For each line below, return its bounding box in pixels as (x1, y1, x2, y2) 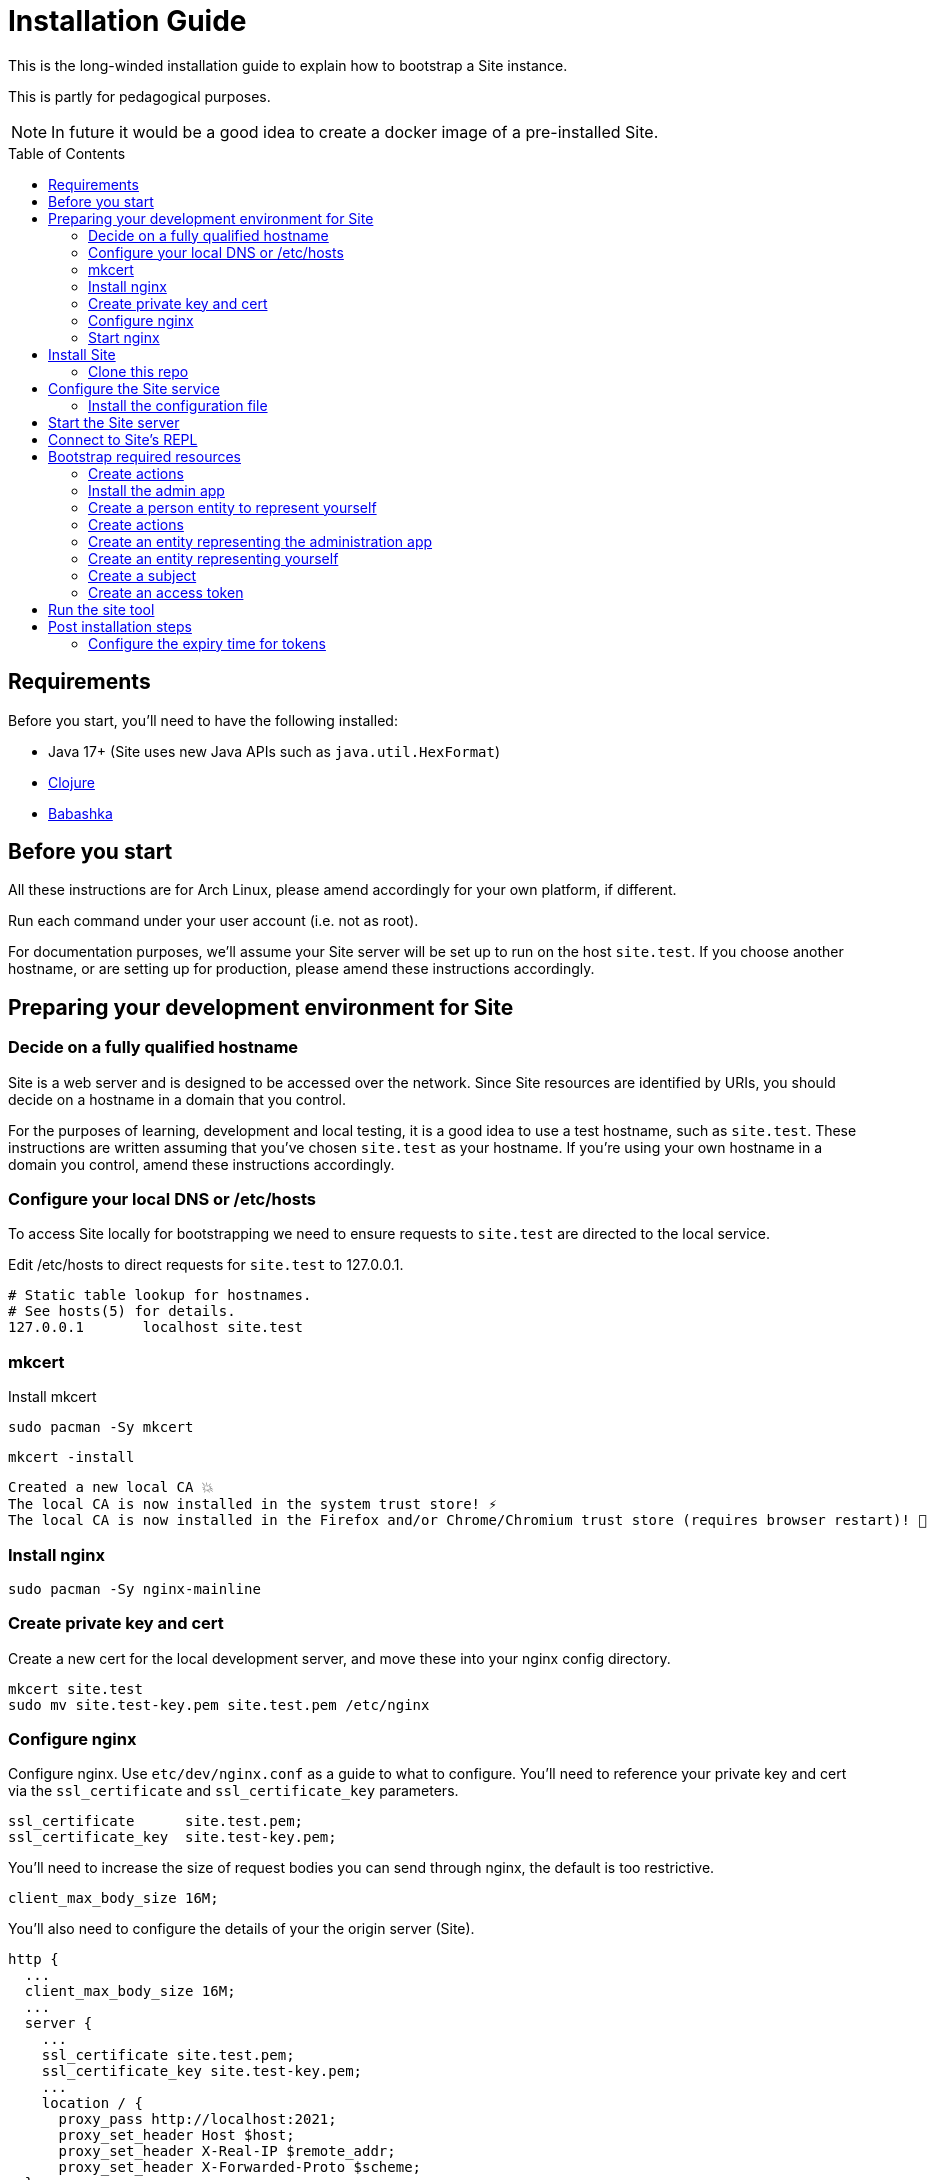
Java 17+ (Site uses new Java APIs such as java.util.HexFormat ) (48, 742, 501, 760)
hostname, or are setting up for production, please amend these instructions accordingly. (8, 960, 595, 978)
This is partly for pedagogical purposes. (8, 87, 271, 105)
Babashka (48, 804, 113, 822)
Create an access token (88, 583, 244, 601)
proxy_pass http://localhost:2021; (58, 2111, 337, 2128)
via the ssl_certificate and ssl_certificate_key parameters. (8, 1782, 459, 1800)
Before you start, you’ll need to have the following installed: (8, 711, 398, 729)
